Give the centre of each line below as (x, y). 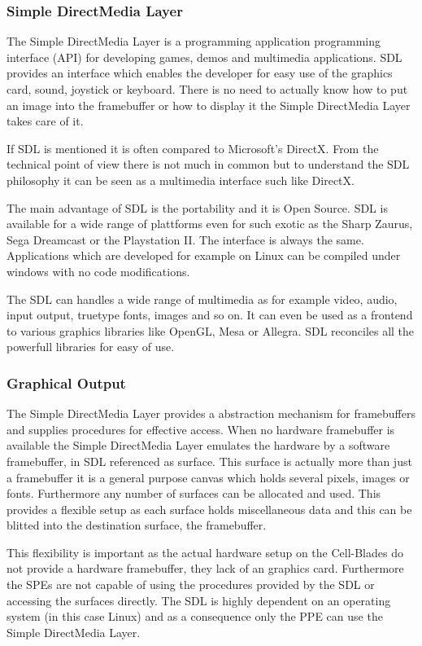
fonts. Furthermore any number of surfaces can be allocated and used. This (194, 493)
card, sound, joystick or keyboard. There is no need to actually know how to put (207, 89)
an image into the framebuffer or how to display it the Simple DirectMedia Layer (209, 105)
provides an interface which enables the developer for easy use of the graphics (200, 73)
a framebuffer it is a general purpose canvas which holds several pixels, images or (208, 477)
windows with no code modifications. (98, 271)
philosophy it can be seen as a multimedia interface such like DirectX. (181, 180)
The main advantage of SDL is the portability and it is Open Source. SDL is (197, 207)
